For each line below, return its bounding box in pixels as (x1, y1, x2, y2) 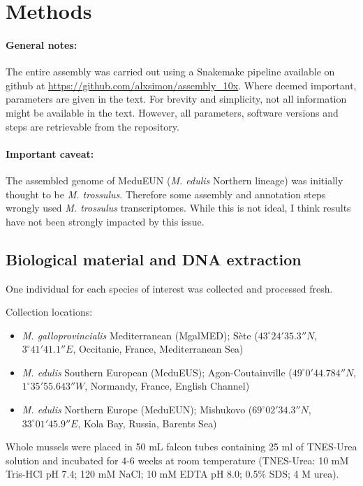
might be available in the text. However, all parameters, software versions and (6, 105, 339, 119)
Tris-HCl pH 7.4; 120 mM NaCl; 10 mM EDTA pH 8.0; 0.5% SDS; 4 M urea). (6, 466, 339, 481)
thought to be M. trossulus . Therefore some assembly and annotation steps (6, 186, 326, 201)
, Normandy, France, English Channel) (84, 378, 250, 393)
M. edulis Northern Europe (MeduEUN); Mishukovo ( (22, 402, 253, 417)
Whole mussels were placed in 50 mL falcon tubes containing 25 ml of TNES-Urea (6, 439, 357, 454)
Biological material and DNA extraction (6, 248, 302, 270)
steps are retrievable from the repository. (6, 119, 179, 133)
